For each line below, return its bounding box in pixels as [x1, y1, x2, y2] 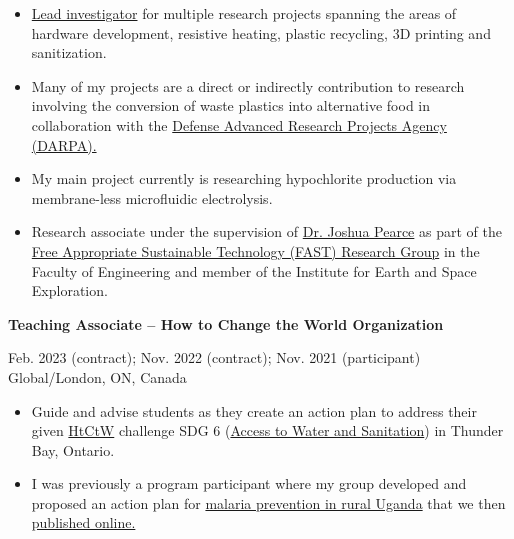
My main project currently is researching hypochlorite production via [31, 168, 457, 189]
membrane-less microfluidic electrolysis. [31, 187, 273, 208]
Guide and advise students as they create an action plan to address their [31, 400, 477, 421]
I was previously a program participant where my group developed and [31, 473, 467, 494]
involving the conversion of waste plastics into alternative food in [31, 95, 431, 116]
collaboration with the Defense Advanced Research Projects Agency [31, 114, 447, 135]
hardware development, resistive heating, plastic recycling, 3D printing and [31, 22, 491, 43]
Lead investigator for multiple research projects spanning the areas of [31, 3, 457, 23]
